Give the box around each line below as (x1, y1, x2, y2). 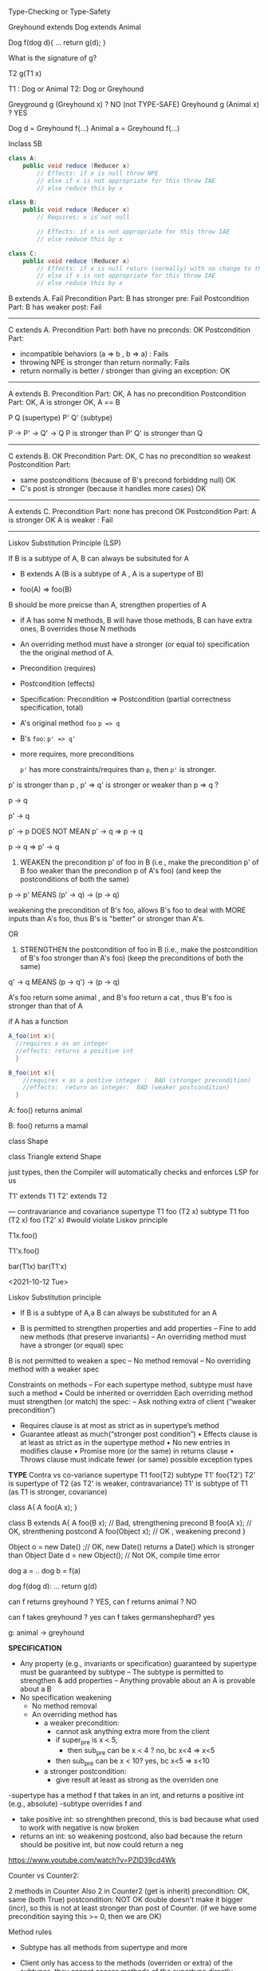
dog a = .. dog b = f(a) (8, 1566, 81, 1576)
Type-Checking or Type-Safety (8, 7, 112, 16)
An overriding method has (31, 1710, 118, 1720)
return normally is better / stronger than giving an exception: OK (19, 366, 231, 376)
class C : (8, 249, 37, 258)
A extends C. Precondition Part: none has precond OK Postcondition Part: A (8, 507, 257, 516)
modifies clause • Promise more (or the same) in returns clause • (19, 1447, 235, 1456)
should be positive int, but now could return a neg (19, 1839, 183, 1849)
